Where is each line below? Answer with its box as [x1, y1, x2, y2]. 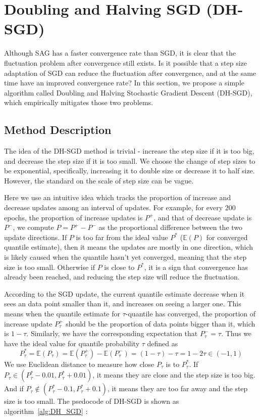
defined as [147, 338, 178, 348]
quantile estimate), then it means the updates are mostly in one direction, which [4, 242, 253, 252]
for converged [206, 231, 248, 242]
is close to [104, 261, 135, 272]
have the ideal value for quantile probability [4, 338, 140, 348]
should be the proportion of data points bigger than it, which [66, 318, 255, 329]
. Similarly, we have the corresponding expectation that [26, 328, 198, 339]
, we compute [13, 222, 54, 232]
